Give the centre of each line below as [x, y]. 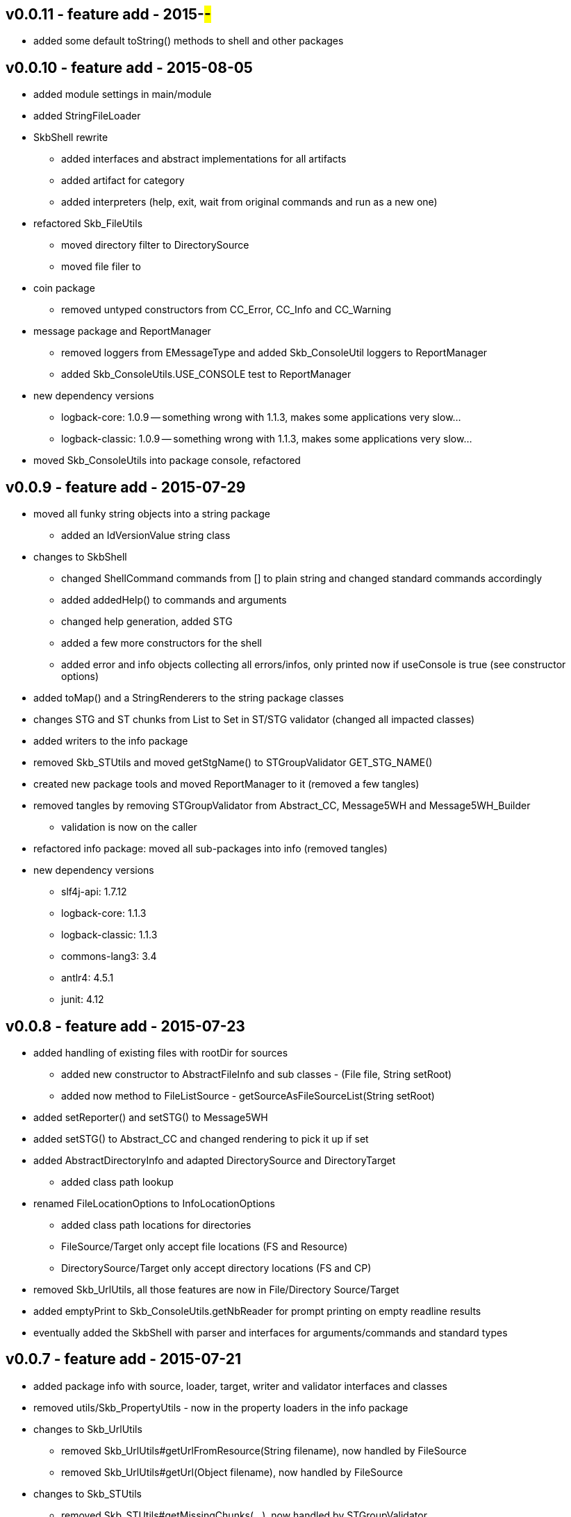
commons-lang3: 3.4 [109, 956]
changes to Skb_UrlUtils [88, 1429]
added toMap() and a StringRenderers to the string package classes [189, 698]
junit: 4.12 [83, 1000]
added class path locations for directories [156, 1225]
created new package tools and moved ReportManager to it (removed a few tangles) [226, 784]
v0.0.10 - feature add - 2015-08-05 [129, 67]
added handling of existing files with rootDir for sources [161, 1052]
